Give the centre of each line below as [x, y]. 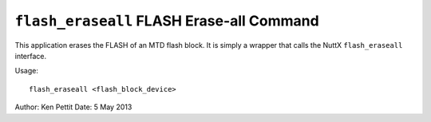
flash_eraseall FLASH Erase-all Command [167, 21]
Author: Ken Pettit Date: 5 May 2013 [73, 107]
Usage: [27, 71]
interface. [31, 56]
